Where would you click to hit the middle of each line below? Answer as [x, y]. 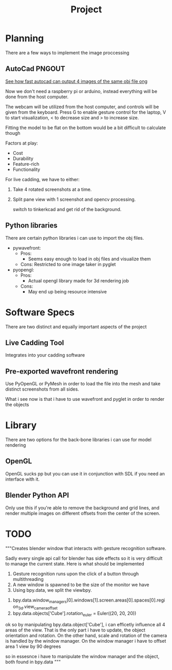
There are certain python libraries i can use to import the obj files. [75, 238]
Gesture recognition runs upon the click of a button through [76, 574]
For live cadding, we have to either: [42, 179]
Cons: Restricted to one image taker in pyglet [68, 264]
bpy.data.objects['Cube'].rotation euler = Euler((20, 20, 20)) [74, 614]
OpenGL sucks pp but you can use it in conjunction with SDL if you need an [85, 473]
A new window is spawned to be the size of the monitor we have [81, 585]
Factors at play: [22, 143]
